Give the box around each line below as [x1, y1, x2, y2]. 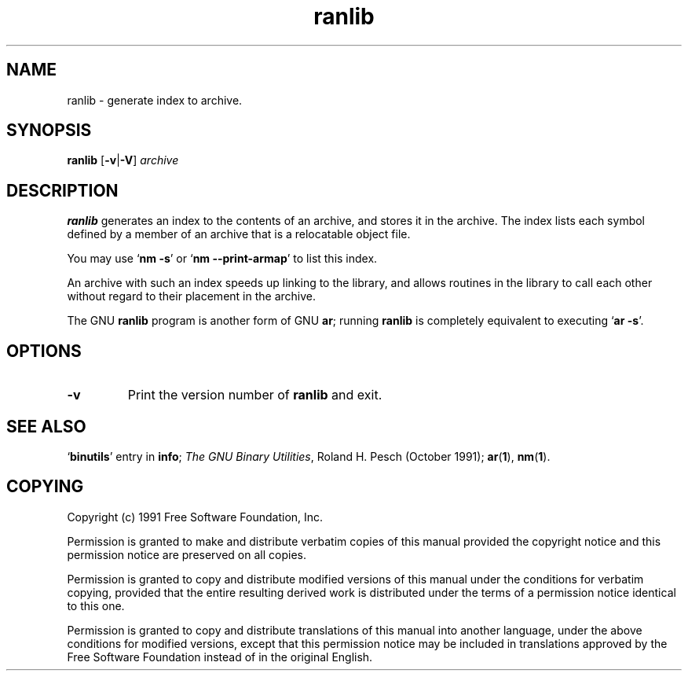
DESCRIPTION [6, 180, 119, 201]
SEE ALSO [6, 416, 86, 436]
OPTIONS [6, 340, 82, 361]
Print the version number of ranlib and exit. [127, 387, 382, 403]
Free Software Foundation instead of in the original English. [67, 649, 373, 664]
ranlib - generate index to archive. [67, 93, 243, 107]
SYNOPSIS [6, 120, 92, 141]
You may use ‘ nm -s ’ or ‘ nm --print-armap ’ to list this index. [67, 252, 378, 266]
